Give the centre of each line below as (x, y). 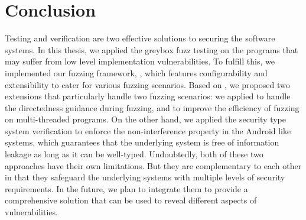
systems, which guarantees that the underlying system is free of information (142, 142)
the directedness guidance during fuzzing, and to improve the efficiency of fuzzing (152, 107)
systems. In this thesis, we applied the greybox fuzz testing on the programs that (152, 49)
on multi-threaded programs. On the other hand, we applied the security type (145, 119)
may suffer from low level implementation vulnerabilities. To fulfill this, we (140, 61)
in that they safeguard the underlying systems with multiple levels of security (145, 177)
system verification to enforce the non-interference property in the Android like (148, 130)
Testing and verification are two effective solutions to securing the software (140, 38)
